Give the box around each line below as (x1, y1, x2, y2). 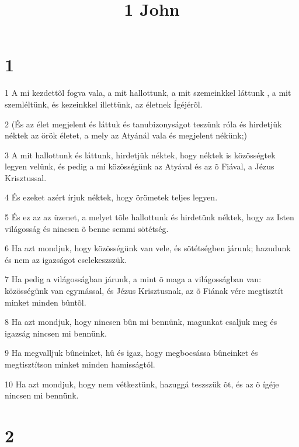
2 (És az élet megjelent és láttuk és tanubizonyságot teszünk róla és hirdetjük (5, 117, 282, 130)
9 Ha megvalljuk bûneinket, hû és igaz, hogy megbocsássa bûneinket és (5, 346, 258, 359)
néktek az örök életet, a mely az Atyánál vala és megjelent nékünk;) (5, 129, 248, 141)
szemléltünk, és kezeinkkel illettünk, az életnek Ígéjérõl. (5, 98, 203, 110)
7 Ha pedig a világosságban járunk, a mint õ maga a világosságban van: (5, 273, 262, 285)
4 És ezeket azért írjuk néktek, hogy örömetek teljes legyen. (5, 191, 218, 203)
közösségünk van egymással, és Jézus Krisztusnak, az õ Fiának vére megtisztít (5, 285, 284, 297)
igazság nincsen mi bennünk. (5, 327, 107, 339)
